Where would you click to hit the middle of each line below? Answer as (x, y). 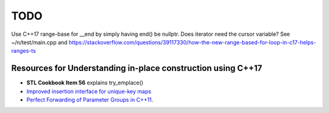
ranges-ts (23, 51)
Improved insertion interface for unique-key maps (89, 91)
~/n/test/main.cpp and (39, 42)
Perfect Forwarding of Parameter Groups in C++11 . (90, 100)
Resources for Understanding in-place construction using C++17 (137, 68)
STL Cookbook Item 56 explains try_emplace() (85, 83)
